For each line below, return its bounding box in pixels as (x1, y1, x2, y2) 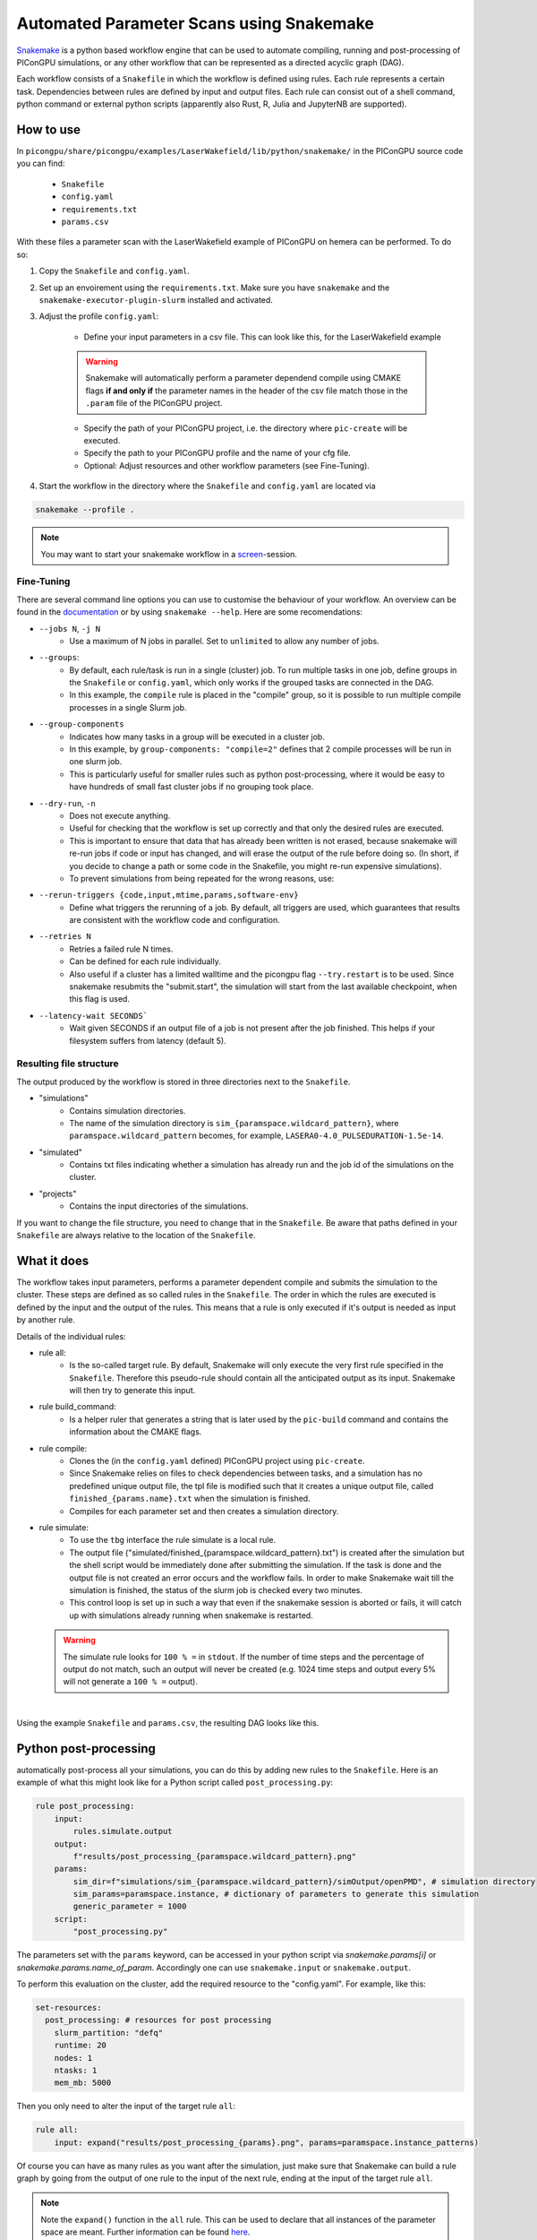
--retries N (38, 932, 91, 942)
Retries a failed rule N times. (69, 943, 174, 954)
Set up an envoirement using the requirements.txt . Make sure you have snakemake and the (38, 282, 390, 293)
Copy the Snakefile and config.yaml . (38, 265, 190, 277)
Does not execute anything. (69, 810, 171, 821)
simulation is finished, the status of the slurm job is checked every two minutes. (69, 1584, 362, 1595)
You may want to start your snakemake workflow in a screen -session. (40, 548, 297, 559)
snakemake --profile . (35, 504, 135, 515)
